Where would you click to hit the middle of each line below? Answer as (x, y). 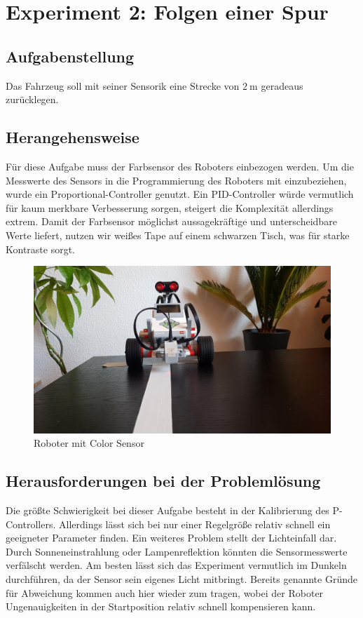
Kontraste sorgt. (41, 249)
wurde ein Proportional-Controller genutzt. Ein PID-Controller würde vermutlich (180, 194)
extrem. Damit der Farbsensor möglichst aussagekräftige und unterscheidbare (171, 221)
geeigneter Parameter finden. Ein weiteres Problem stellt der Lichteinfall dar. (171, 538)
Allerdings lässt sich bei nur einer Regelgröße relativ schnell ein (194, 524)
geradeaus (282, 85)
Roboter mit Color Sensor (89, 443)
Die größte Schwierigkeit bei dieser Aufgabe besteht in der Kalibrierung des (167, 510)
